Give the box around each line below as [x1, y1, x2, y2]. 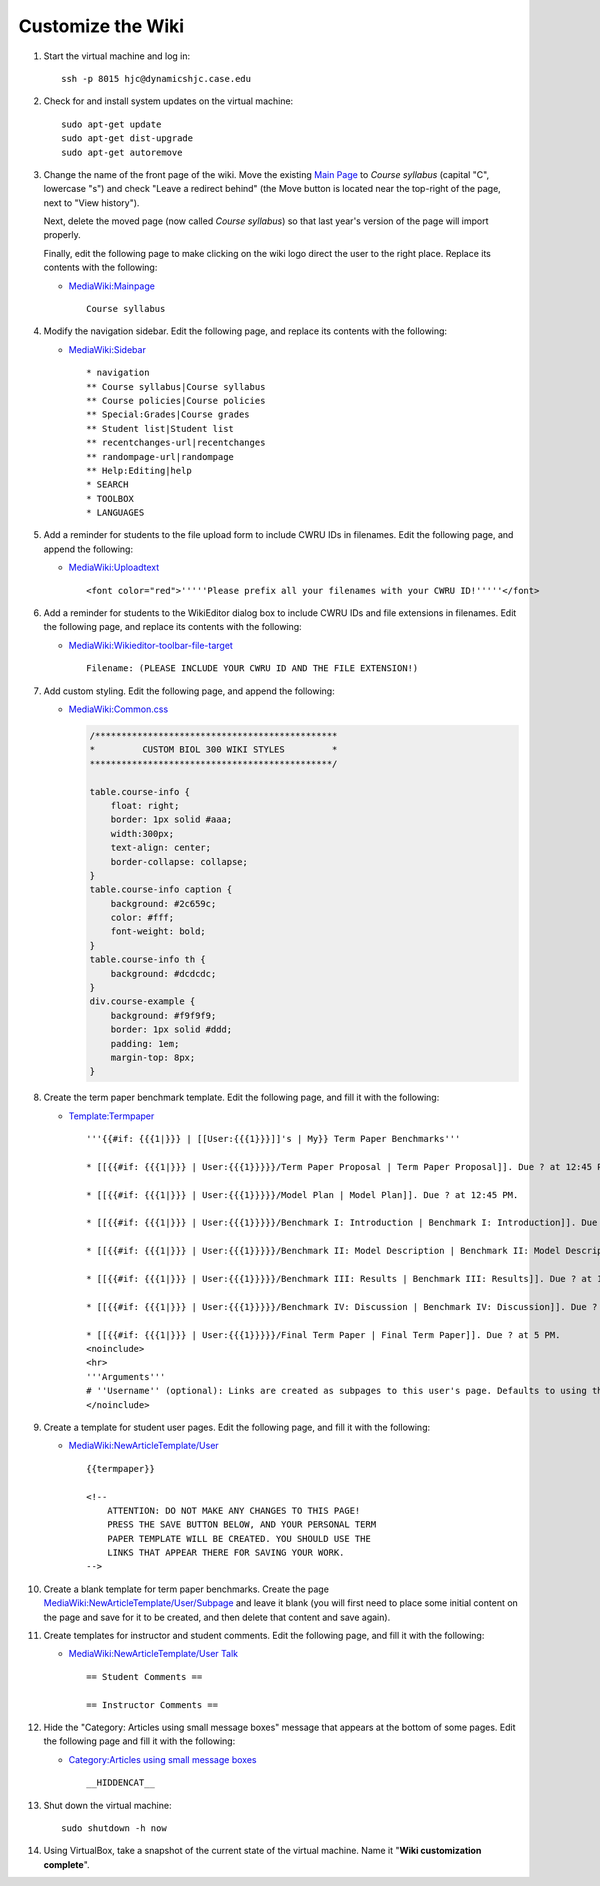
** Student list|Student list [86, 423, 235, 434]
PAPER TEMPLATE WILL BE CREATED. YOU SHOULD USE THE [106, 1533, 372, 1544]
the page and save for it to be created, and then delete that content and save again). [43, 1611, 391, 1623]
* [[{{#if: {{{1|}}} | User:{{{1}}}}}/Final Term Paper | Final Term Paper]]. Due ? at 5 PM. [86, 1329, 561, 1340]
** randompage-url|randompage [86, 451, 235, 462]
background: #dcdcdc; [110, 968, 217, 979]
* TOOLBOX [86, 493, 134, 504]
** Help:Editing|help [86, 465, 192, 476]
